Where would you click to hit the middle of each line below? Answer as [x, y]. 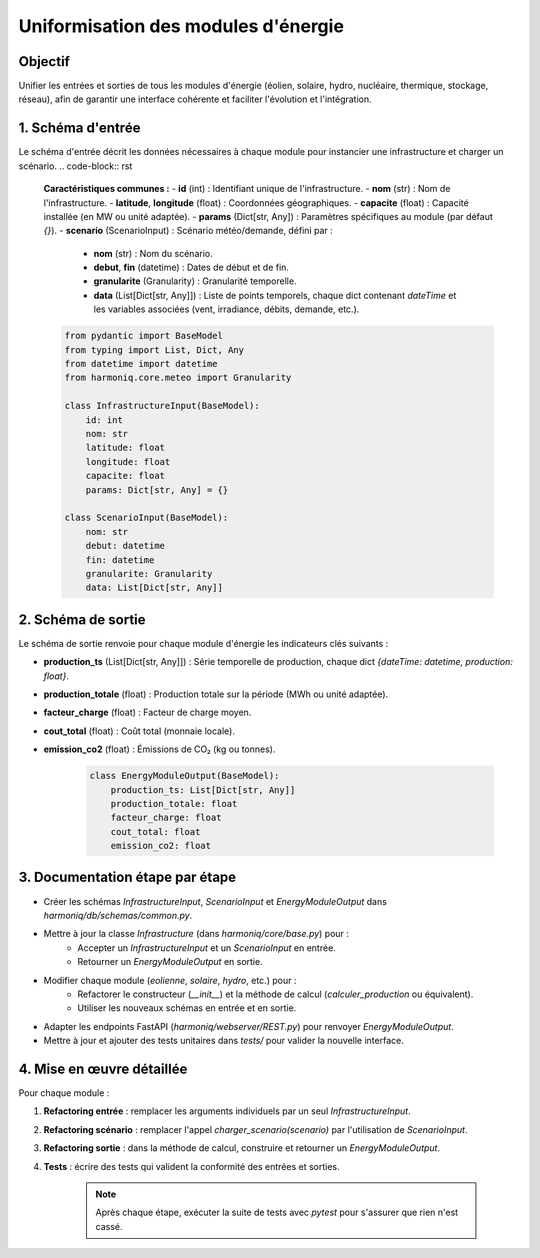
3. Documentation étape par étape [127, 877]
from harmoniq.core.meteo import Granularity [178, 378]
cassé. [109, 1226]
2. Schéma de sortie [82, 619]
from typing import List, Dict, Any [154, 349]
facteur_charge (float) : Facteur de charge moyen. [147, 712]
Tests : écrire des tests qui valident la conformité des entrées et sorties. [191, 1166]
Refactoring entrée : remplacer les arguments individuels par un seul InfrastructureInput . [227, 1111]
